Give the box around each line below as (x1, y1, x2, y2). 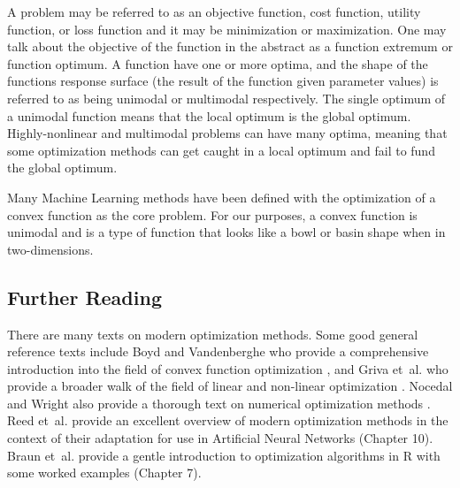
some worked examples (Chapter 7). (7, 463, 202, 482)
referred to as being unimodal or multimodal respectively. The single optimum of (7, 88, 446, 107)
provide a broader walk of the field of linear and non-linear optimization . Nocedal (7, 377, 453, 395)
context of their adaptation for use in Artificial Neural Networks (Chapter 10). (7, 429, 433, 447)
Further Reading (7, 283, 162, 310)
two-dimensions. (7, 240, 94, 258)
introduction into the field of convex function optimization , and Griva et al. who (7, 359, 448, 377)
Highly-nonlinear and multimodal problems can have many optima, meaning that (7, 124, 448, 142)
